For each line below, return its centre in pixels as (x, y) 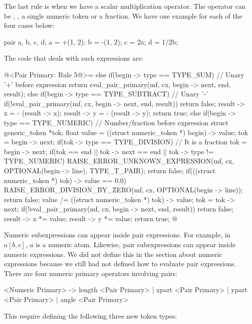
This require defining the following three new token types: (91, 315)
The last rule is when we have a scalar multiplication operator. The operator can (125, 6)
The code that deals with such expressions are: (74, 58)
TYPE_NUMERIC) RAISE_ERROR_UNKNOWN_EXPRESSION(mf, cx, (119, 161)
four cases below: (29, 25)
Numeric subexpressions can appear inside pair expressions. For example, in (117, 235)
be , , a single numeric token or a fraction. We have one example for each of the (123, 15)
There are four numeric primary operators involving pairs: (91, 273)
